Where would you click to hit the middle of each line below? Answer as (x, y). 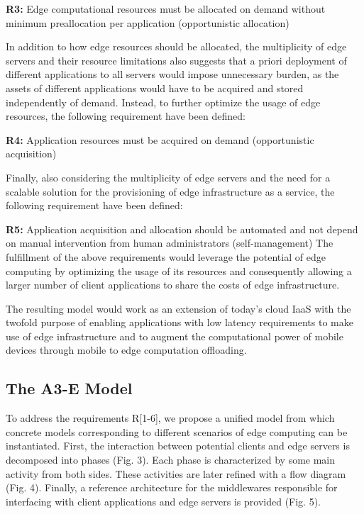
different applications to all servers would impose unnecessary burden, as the (172, 74)
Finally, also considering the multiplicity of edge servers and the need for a (168, 177)
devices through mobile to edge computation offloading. (126, 350)
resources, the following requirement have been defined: (126, 116)
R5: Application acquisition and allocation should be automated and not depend (182, 229)
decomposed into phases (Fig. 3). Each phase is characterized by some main (171, 460)
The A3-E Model (69, 388)
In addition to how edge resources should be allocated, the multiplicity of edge (176, 46)
